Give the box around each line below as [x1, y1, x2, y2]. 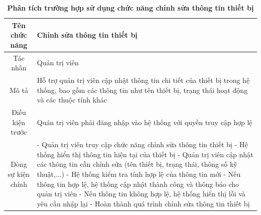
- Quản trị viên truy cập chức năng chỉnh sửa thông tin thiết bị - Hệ [37, 139, 248, 150]
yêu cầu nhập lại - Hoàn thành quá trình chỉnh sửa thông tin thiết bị [37, 198, 250, 208]
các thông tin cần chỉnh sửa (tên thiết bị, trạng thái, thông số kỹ [37, 159, 237, 169]
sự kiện [8, 168, 30, 179]
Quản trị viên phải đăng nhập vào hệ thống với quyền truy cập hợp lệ [37, 117, 252, 127]
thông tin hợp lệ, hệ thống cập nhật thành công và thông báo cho [37, 178, 239, 189]
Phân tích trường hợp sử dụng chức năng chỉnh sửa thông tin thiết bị [7, 3, 254, 13]
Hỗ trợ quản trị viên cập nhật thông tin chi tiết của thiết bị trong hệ [37, 75, 250, 85]
